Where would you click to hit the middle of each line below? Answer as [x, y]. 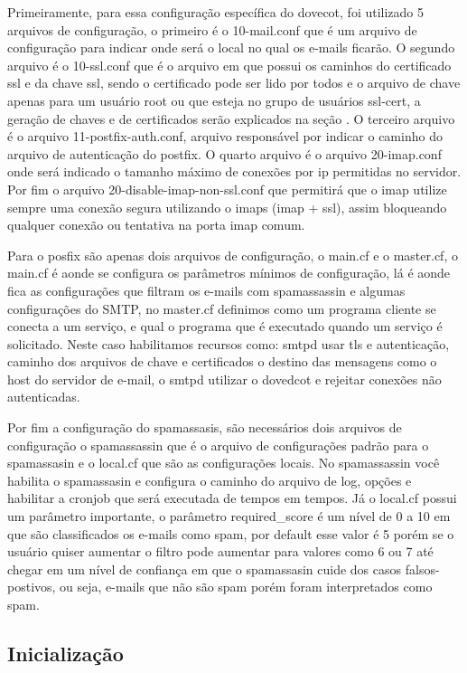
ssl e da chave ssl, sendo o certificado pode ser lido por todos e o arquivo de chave [234, 83]
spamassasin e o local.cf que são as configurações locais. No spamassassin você [224, 463]
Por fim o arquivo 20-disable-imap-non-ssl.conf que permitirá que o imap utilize [227, 189]
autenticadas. [44, 397]
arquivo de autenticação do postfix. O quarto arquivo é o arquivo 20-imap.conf [224, 153]
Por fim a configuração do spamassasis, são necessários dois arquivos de [205, 427]
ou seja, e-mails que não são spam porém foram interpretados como [246, 587]
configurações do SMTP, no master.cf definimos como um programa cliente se [222, 308]
